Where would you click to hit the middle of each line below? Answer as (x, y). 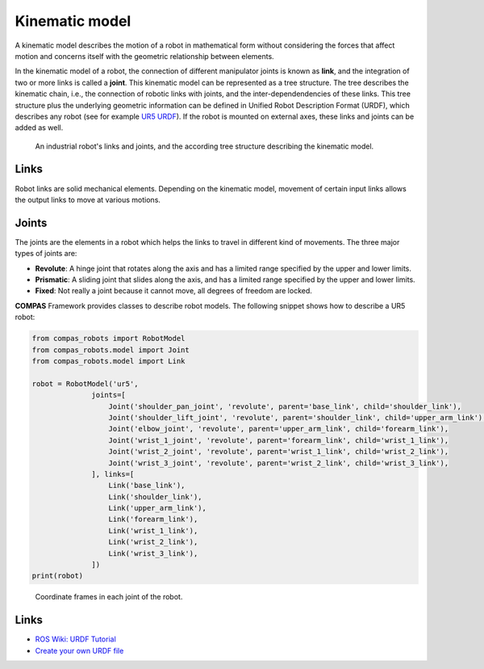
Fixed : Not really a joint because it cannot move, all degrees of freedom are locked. (173, 291)
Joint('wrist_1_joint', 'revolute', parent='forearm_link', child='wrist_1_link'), (279, 440)
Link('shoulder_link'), (155, 496)
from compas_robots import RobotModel (108, 339)
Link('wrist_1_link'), (153, 530)
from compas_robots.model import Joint (111, 350)
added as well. (39, 128)
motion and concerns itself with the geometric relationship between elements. (144, 56)
